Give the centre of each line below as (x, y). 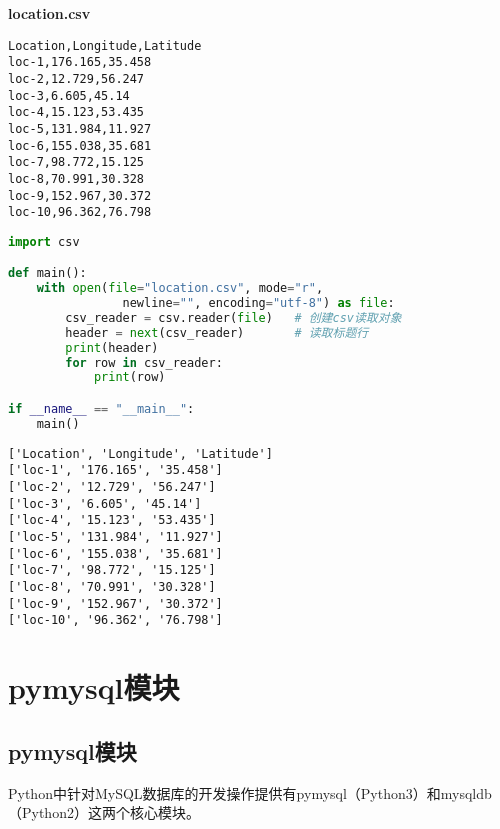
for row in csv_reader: (144, 362)
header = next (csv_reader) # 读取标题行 (217, 332)
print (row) (129, 377)
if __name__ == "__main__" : (101, 409)
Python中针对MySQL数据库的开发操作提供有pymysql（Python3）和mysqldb (250, 792)
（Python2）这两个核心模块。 (104, 812)
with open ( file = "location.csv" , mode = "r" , (180, 288)
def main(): (47, 273)
